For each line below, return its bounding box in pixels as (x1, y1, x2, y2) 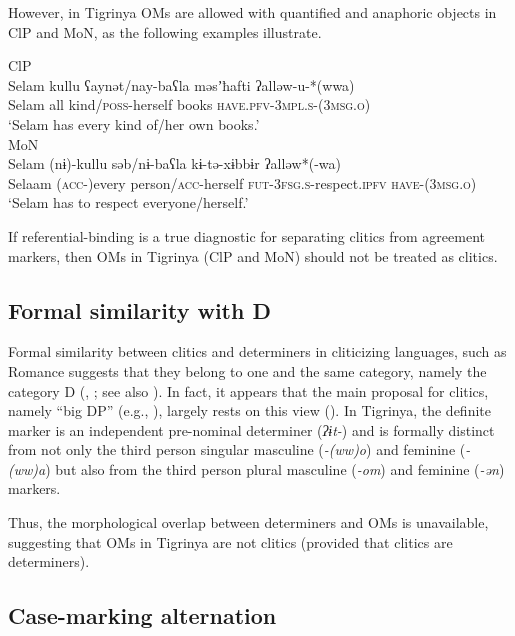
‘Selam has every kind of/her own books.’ (8, 113, 260, 134)
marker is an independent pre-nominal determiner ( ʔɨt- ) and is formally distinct (8, 419, 495, 440)
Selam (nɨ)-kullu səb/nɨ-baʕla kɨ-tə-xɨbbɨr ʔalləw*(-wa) (8, 153, 342, 174)
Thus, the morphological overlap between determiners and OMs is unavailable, (8, 512, 489, 533)
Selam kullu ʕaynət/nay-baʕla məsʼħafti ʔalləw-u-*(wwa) (8, 74, 355, 95)
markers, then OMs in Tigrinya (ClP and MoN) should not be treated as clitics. (8, 245, 498, 266)
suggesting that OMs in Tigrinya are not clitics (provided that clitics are (8, 531, 453, 552)
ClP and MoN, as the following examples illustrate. (8, 21, 322, 42)
